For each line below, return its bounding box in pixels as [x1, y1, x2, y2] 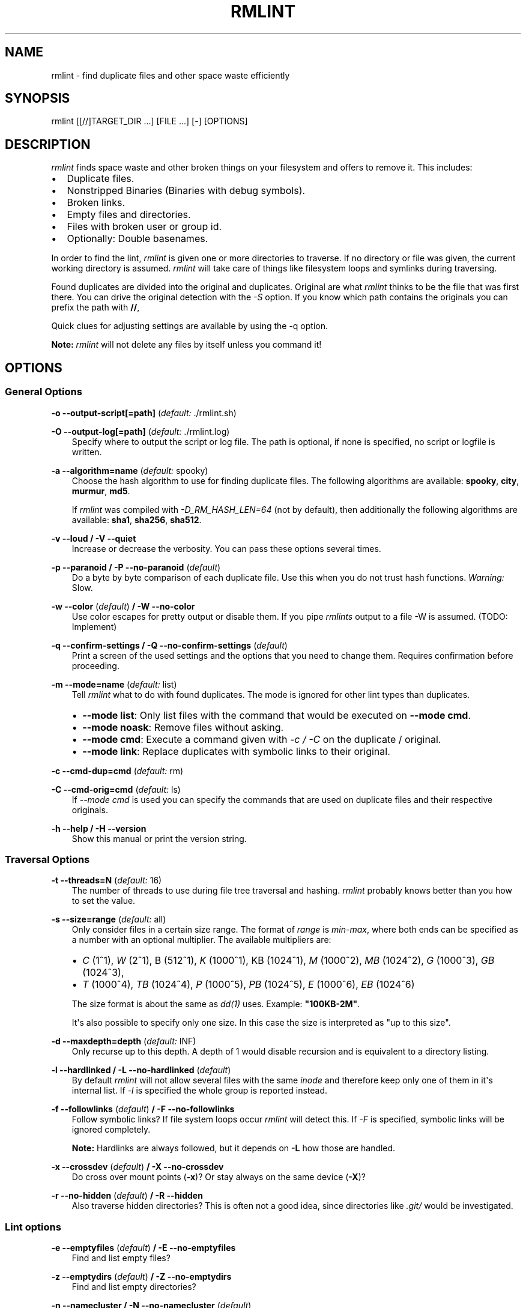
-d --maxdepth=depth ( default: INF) [51, 1036, 196, 1047]
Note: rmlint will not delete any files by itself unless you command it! [51, 339, 322, 350]
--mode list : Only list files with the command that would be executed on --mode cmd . [82, 709, 471, 721]
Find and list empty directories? [71, 1282, 196, 1292]
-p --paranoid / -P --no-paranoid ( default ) [51, 562, 221, 572]
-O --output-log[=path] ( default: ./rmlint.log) [51, 426, 230, 437]
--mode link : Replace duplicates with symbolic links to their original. [82, 745, 390, 757]
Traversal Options [5, 853, 90, 865]
